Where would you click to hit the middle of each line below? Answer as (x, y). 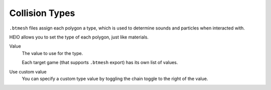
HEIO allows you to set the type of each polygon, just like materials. (79, 37)
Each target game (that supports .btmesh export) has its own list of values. (100, 62)
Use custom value (28, 71)
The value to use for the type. (52, 53)
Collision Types (42, 13)
